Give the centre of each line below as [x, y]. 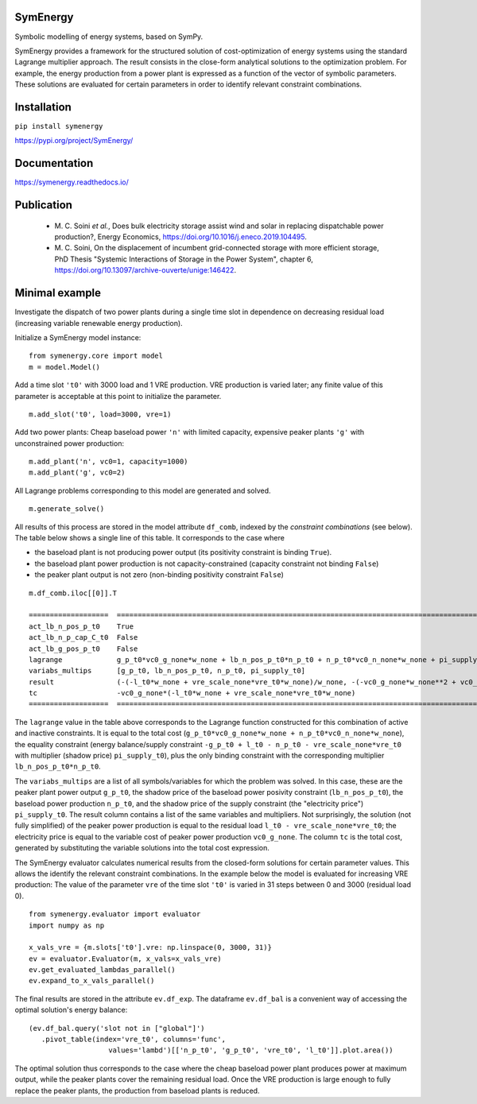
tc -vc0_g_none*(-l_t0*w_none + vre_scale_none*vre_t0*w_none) [192, 693]
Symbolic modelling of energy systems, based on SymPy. [109, 37]
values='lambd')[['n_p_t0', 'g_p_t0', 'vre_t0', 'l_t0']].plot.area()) [251, 1050]
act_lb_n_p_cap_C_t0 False [83, 637]
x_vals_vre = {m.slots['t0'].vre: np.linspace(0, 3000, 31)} [150, 947]
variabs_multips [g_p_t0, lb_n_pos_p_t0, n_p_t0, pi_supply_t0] [167, 671]
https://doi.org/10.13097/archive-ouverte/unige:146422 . [145, 270]
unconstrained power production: [70, 443]
